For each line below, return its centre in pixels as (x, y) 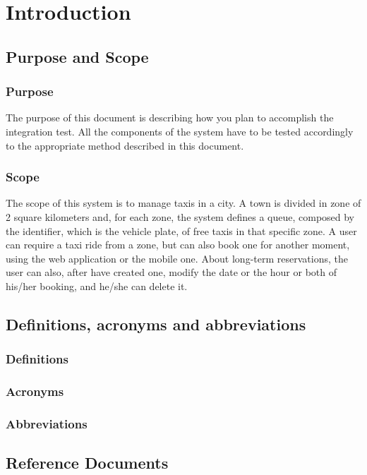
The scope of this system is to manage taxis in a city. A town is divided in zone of (183, 203)
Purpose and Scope (77, 56)
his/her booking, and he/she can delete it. (97, 285)
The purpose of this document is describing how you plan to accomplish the (170, 118)
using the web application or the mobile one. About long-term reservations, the (177, 258)
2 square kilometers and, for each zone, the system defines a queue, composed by (180, 216)
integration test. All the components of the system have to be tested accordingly (180, 131)
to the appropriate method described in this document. (125, 145)
